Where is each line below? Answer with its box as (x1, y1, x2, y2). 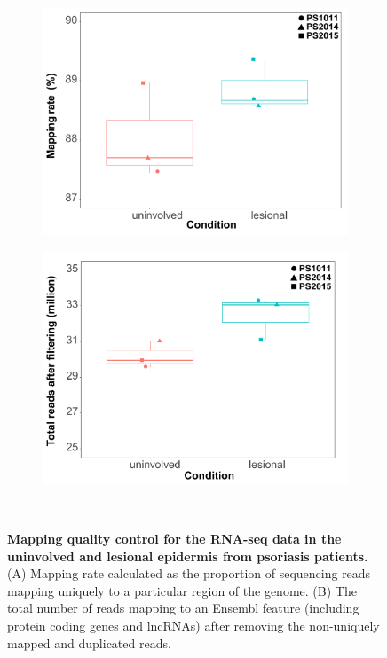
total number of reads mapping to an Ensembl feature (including (7, 599, 359, 617)
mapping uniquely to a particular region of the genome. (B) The (7, 581, 357, 599)
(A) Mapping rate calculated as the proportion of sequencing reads (7, 564, 371, 583)
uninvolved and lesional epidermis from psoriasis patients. (7, 546, 368, 565)
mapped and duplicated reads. (7, 633, 171, 652)
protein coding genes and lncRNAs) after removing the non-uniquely (7, 616, 380, 635)
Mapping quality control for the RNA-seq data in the (7, 529, 342, 548)
